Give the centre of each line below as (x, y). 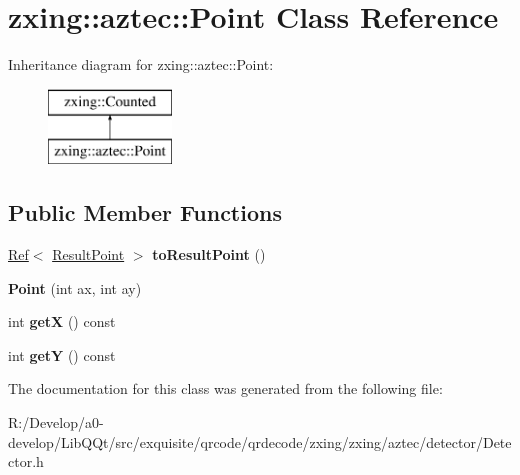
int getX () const (62, 321)
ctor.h (26, 461)
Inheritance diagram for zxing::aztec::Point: (141, 64)
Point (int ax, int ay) (75, 287)
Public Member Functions (145, 212)
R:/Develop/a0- (56, 422)
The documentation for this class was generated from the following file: (225, 388)
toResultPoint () (209, 254)
